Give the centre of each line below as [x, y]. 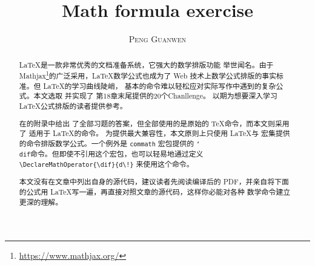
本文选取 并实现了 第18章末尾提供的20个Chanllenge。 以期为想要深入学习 [155, 96]
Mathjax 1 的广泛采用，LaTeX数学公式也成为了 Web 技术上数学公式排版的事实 [148, 75]
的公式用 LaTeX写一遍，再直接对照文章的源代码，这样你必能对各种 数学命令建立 [155, 191]
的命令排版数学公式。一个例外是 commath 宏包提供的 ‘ [110, 143]
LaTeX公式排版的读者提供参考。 [73, 106]
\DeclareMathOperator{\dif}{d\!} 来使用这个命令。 [106, 164]
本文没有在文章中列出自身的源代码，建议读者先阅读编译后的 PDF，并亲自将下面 [154, 182]
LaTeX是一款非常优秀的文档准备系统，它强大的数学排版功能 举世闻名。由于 [146, 64]
